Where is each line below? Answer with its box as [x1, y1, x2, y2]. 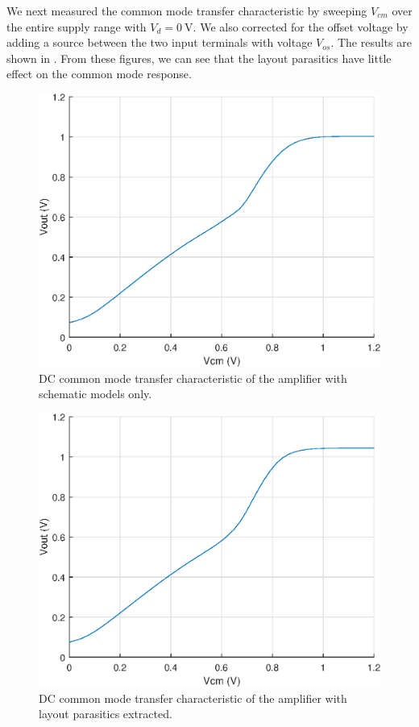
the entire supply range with [6, 18, 147, 35]
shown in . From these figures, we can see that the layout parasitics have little [6, 49, 392, 66]
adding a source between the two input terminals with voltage [6, 34, 313, 51]
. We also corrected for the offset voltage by [193, 18, 409, 35]
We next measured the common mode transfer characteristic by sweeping [6, 2, 367, 19]
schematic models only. [39, 385, 152, 402]
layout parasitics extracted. [39, 705, 172, 722]
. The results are [330, 34, 412, 51]
